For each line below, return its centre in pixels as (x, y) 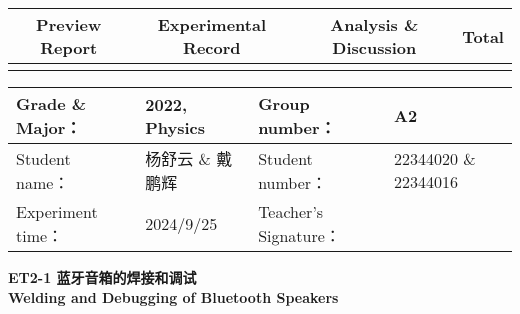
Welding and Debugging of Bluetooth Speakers (173, 296)
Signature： (299, 235)
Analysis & (374, 24)
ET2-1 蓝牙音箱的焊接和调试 (102, 277)
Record (212, 47)
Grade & (51, 103)
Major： (49, 127)
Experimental (211, 24)
